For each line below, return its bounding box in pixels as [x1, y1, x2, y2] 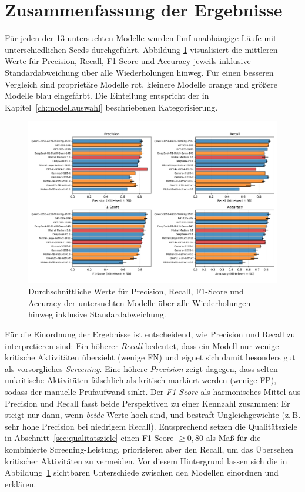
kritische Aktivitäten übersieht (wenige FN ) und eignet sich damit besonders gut [5, 351, 296, 363]
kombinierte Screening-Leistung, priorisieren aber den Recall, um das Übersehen [5, 443, 293, 455]
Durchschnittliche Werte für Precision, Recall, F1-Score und [28, 285, 244, 297]
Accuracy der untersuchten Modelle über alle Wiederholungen [28, 296, 251, 309]
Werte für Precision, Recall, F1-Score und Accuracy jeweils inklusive [5, 55, 251, 67]
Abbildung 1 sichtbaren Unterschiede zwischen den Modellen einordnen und [5, 466, 279, 478]
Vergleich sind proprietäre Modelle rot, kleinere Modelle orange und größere [5, 78, 278, 90]
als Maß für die [206, 431, 261, 444]
